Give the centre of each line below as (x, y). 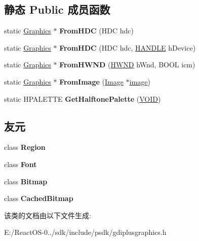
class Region (25, 147)
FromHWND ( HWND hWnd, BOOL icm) (127, 65)
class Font (21, 164)
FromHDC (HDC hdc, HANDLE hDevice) (128, 47)
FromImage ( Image (91, 81)
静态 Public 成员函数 (57, 9)
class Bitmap (26, 181)
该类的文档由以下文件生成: (48, 215)
